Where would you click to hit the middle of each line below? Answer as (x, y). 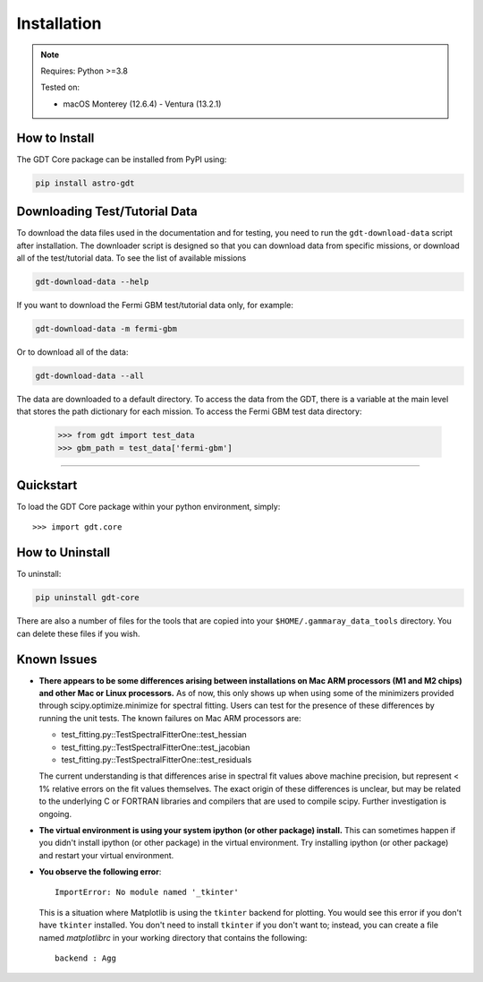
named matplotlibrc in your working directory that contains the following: (173, 937)
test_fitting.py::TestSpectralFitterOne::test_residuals (157, 759)
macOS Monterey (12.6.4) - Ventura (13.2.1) (142, 104)
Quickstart (47, 485)
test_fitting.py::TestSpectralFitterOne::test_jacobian (156, 747)
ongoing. (55, 814)
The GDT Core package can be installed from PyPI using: (122, 159)
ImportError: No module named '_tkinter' (147, 892)
